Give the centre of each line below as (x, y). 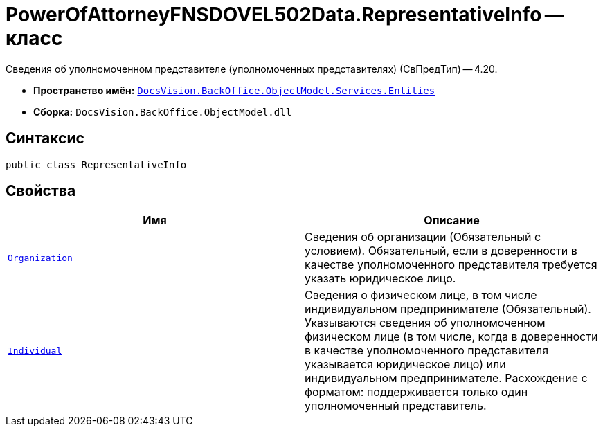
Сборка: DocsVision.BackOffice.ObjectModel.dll (163, 111)
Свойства (41, 191)
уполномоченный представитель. (396, 406)
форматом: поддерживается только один (416, 392)
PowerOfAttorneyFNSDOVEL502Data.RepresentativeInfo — (285, 15)
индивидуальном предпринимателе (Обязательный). (448, 309)
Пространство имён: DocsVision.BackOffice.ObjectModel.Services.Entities (234, 90)
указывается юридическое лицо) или (405, 364)
